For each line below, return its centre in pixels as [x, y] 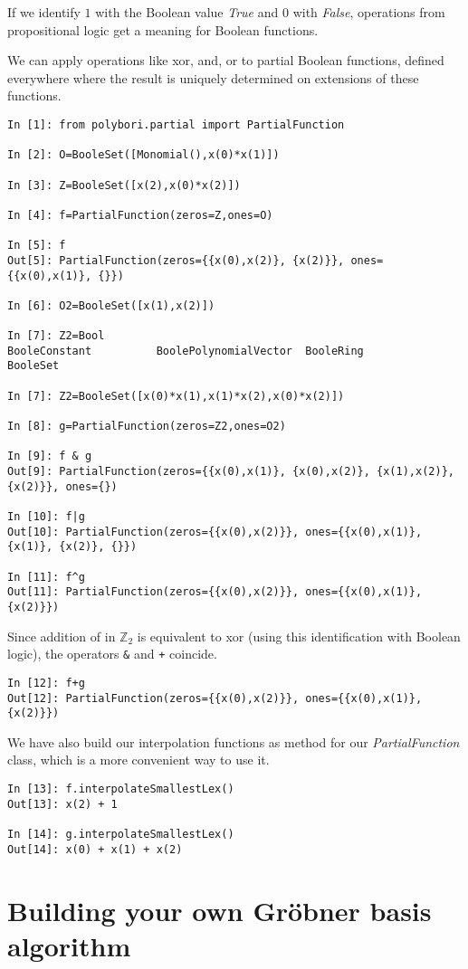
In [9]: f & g [50, 456]
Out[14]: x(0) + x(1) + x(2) [95, 849]
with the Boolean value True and [187, 12]
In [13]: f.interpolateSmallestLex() [121, 789]
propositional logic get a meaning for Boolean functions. [163, 29]
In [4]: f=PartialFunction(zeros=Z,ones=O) [140, 215]
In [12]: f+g [46, 683]
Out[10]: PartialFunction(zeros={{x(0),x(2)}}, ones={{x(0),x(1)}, [215, 532]
